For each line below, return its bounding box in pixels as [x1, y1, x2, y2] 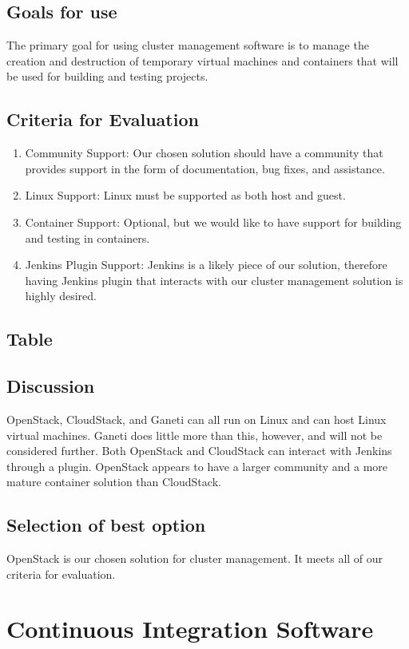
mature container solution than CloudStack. [6, 473, 221, 490]
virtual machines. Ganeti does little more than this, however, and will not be [6, 426, 383, 443]
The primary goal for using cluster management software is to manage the [6, 37, 369, 53]
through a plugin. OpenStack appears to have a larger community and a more [6, 457, 388, 474]
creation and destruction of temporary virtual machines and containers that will [6, 52, 399, 69]
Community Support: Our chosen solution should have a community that [25, 144, 383, 161]
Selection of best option [6, 512, 206, 537]
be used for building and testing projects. [6, 68, 208, 85]
